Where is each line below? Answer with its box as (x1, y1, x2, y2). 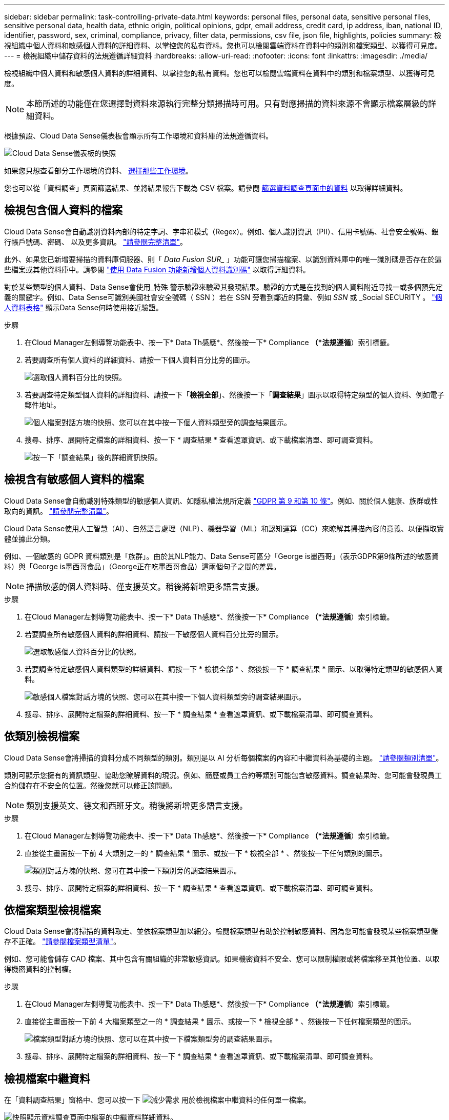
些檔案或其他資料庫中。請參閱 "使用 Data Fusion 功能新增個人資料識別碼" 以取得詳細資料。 (4, 265, 310, 274)
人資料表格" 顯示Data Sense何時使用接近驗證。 (4, 303, 163, 312)
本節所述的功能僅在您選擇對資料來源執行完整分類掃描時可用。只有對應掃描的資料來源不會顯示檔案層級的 (26, 98, 428, 109)
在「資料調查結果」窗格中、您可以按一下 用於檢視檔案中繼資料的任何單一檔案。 (4, 1095, 311, 1105)
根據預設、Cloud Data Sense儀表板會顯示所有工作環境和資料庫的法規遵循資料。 (4, 131, 273, 140)
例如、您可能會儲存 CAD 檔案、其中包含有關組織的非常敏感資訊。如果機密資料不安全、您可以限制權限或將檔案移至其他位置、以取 (4, 954, 440, 964)
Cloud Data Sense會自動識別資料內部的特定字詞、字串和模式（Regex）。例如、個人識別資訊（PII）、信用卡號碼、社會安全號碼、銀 (4, 227, 439, 236)
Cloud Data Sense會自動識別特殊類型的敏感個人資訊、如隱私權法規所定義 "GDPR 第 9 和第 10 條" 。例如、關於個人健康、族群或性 (4, 496, 438, 505)
